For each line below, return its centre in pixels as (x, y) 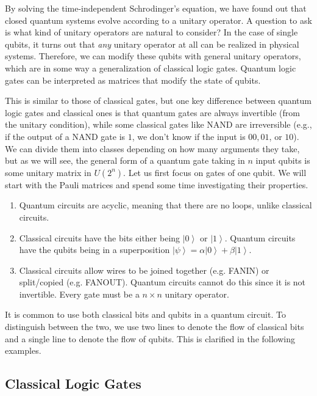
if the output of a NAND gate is (65, 136)
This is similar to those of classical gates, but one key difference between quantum (158, 101)
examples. (23, 350)
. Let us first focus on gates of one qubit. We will (215, 172)
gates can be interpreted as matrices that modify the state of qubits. (133, 80)
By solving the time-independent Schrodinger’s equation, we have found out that (156, 8)
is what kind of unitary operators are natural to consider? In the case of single (151, 32)
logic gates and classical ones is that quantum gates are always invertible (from (152, 112)
